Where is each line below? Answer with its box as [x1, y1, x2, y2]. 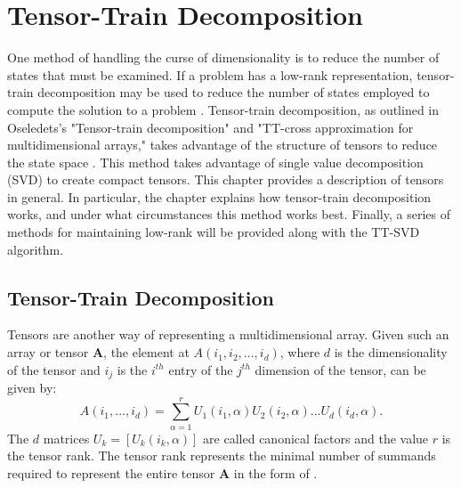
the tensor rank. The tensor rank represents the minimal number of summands [7, 446, 436, 465]
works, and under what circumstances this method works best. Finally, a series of [7, 205, 450, 224]
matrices [43, 428, 90, 447]
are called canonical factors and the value [203, 428, 429, 447]
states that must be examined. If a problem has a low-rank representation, [7, 65, 413, 84]
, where [279, 343, 320, 362]
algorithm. [7, 240, 64, 258]
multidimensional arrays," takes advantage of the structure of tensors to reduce [7, 135, 438, 154]
